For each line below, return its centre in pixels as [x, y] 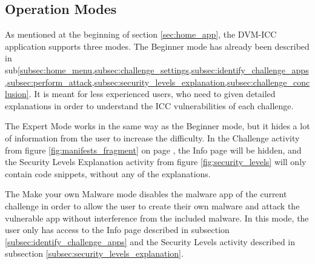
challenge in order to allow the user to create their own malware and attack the [152, 205]
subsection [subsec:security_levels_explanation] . [94, 253]
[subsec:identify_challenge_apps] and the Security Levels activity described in [150, 241]
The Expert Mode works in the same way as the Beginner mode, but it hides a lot [157, 126]
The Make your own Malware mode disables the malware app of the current [146, 194]
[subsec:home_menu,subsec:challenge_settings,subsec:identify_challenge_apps [163, 69]
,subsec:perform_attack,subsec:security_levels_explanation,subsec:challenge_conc [157, 82]
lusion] [17, 94]
